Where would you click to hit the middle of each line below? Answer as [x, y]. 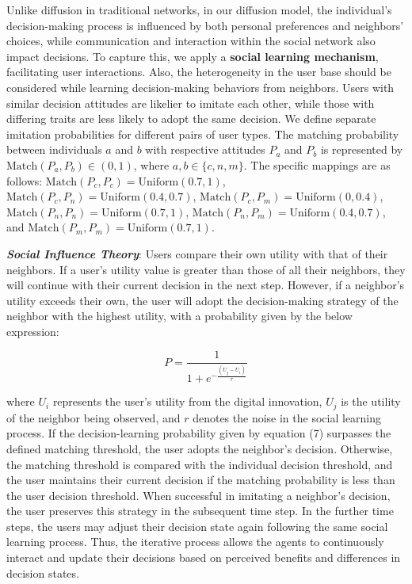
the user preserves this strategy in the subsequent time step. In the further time [200, 511]
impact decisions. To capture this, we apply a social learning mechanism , [193, 56]
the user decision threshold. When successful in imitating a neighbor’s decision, [198, 495]
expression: [33, 331]
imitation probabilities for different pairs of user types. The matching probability [203, 134]
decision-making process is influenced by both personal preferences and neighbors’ [205, 25]
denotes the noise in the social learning [287, 417]
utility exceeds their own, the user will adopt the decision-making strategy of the [202, 300]
